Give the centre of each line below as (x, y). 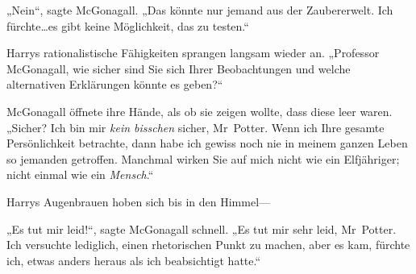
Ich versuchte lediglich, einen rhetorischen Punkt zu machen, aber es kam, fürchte (208, 245)
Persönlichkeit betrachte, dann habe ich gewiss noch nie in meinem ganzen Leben (207, 143)
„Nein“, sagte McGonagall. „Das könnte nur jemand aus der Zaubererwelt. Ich (200, 10)
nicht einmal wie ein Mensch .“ (80, 174)
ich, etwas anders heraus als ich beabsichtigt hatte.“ (134, 260)
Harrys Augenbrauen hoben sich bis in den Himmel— (139, 201)
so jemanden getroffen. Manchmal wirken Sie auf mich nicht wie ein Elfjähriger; (203, 158)
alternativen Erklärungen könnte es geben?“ (115, 84)
